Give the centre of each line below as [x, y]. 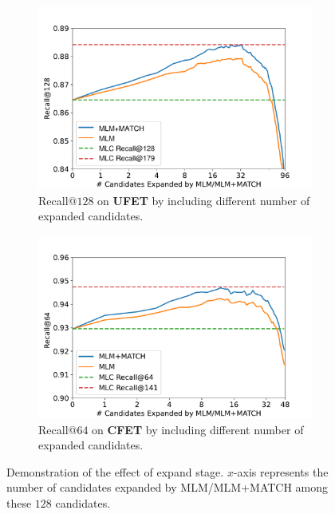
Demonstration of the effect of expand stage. [115, 471]
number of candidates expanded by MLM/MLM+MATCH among [167, 487]
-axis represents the [281, 471]
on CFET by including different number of [198, 429]
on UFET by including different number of [204, 200]
